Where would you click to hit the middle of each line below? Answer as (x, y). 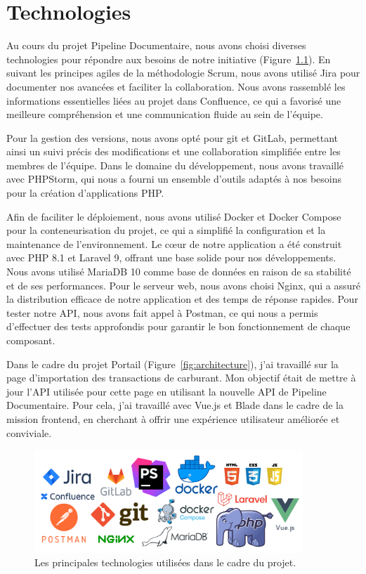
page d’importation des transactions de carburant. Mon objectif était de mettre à (181, 378)
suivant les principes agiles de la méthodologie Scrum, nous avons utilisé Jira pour (183, 73)
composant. (31, 340)
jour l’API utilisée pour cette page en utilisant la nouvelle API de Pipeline (166, 391)
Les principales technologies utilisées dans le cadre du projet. (165, 562)
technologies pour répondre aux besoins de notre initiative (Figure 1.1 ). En (169, 59)
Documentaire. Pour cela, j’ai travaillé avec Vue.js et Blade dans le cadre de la (175, 405)
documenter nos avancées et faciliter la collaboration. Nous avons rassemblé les (176, 86)
